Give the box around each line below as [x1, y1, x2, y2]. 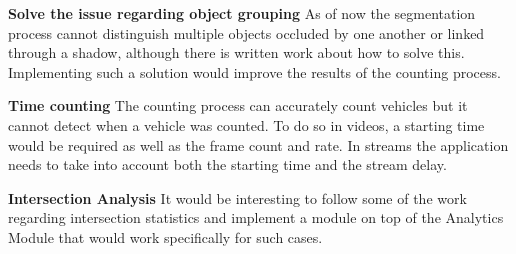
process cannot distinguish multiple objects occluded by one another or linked [8, 22, 485, 43]
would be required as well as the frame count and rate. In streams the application [8, 134, 509, 155]
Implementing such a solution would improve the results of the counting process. [8, 61, 501, 82]
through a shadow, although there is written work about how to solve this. [8, 42, 465, 63]
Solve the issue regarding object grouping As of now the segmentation [8, 3, 476, 23]
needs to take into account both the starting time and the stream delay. [8, 154, 447, 175]
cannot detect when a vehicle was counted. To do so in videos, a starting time [8, 114, 485, 135]
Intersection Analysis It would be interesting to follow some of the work [8, 187, 467, 208]
